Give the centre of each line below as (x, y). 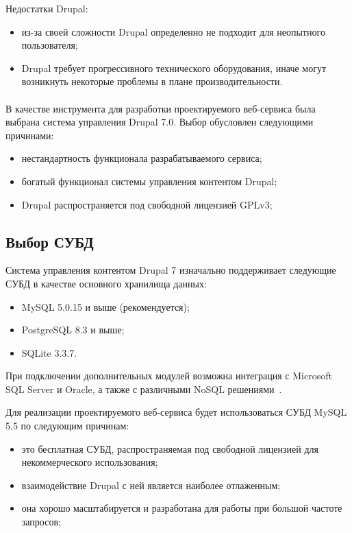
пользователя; (50, 45)
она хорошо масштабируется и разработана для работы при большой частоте (182, 508)
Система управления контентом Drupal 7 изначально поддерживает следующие (171, 270)
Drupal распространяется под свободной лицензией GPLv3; (147, 204)
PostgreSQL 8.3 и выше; (73, 330)
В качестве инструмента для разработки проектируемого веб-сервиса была (161, 108)
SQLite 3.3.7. (49, 352)
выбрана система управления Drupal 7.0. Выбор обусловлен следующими (160, 122)
